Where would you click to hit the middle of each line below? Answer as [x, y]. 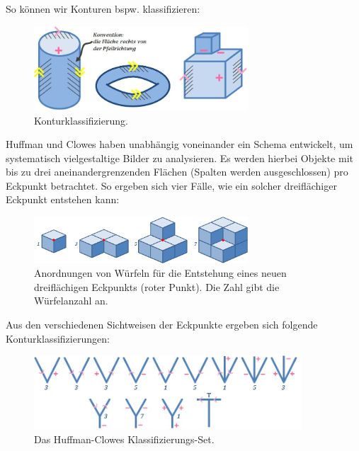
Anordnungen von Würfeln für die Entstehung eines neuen [160, 273]
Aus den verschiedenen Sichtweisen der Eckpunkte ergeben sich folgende [162, 325]
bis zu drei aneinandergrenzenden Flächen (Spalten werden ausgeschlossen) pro [177, 172]
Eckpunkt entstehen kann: [63, 199]
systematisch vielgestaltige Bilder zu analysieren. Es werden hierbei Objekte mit [179, 158]
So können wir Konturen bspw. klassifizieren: [103, 8]
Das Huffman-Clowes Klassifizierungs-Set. [124, 439]
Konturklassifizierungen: [58, 338]
